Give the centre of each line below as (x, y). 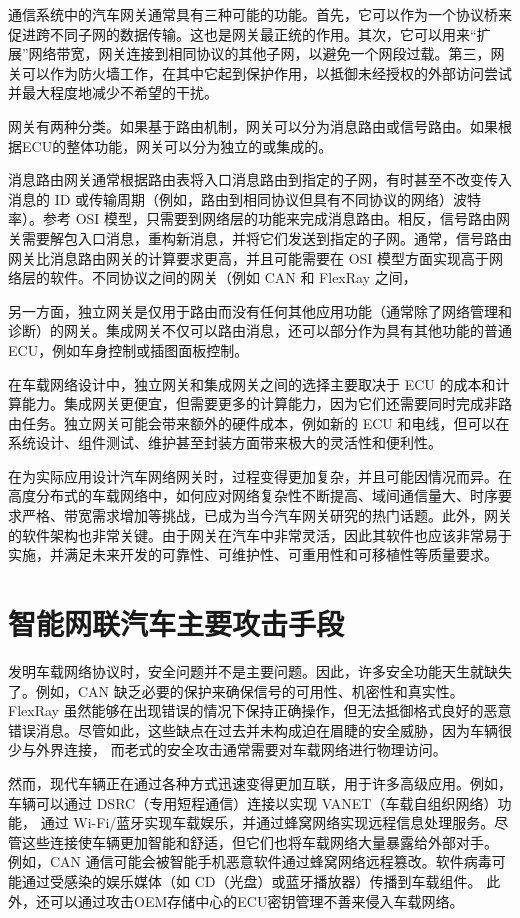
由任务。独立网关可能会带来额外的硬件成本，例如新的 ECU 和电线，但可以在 (259, 422)
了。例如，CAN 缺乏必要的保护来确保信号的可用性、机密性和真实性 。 (236, 690)
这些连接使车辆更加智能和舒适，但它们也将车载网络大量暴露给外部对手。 (259, 841)
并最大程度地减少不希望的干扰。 (113, 92)
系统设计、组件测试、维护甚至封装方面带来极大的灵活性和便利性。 (225, 442)
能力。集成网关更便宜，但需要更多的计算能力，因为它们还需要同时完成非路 (266, 403)
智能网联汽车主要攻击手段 (176, 623)
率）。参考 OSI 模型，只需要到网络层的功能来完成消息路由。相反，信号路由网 (259, 218)
